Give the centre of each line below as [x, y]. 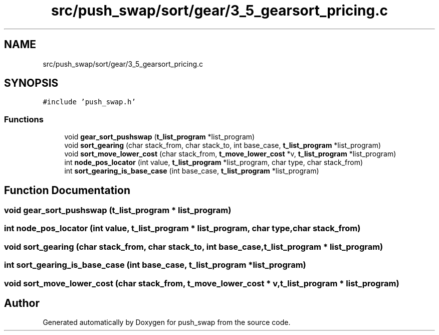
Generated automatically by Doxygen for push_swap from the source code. [167, 322]
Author [22, 303]
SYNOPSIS [31, 83]
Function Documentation [67, 190]
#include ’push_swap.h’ [89, 102]
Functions [24, 119]
